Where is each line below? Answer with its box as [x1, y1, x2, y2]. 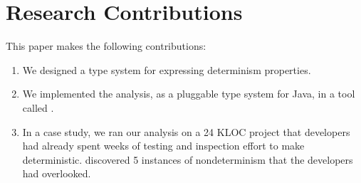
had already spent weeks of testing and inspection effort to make [22, 138, 305, 153]
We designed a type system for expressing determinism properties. [22, 62, 311, 77]
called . [22, 100, 54, 115]
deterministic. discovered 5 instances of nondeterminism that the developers [22, 152, 353, 167]
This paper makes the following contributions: [6, 38, 206, 53]
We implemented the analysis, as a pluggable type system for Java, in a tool [22, 86, 355, 101]
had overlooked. [22, 166, 91, 181]
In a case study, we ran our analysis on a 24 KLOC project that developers [22, 124, 350, 139]
